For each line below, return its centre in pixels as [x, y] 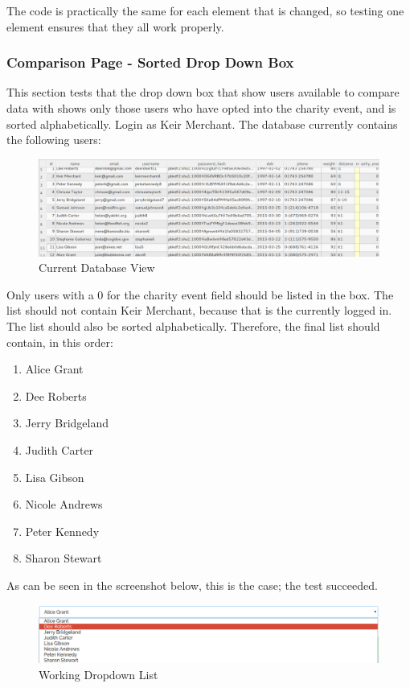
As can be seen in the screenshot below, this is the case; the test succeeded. [192, 585]
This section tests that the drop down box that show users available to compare [203, 92]
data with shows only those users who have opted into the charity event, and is [201, 108]
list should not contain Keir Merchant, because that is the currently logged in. [199, 310]
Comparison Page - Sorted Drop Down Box [150, 62]
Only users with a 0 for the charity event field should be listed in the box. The [200, 294]
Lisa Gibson [55, 477]
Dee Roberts [56, 395]
